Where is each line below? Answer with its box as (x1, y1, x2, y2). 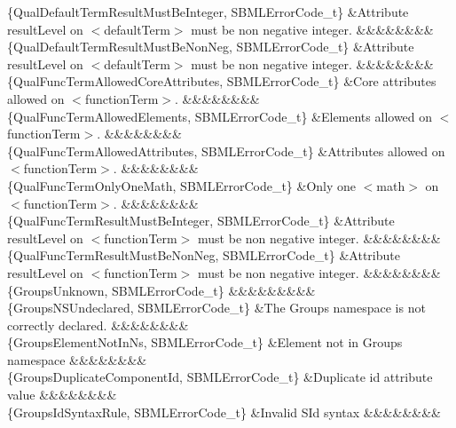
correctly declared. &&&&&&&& (7, 315, 189, 334)
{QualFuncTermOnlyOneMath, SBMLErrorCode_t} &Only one (7, 176, 357, 194)
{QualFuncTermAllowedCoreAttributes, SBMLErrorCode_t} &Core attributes (7, 72, 436, 91)
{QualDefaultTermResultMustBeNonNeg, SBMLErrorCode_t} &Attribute (7, 37, 414, 56)
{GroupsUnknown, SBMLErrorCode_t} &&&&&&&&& (7, 281, 316, 299)
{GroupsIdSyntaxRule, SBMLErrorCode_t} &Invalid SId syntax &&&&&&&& (7, 402, 441, 421)
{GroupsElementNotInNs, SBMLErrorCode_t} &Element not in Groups (7, 333, 403, 352)
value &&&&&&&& (7, 385, 117, 404)
